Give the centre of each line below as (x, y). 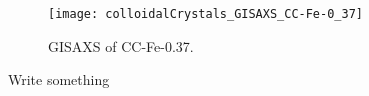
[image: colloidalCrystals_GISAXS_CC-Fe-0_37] (205, 14)
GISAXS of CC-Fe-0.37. (121, 45)
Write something (59, 79)
